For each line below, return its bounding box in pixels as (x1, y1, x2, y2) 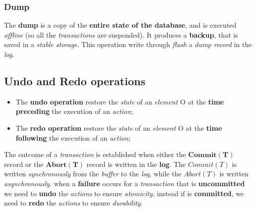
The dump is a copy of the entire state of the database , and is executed (4, 20, 237, 30)
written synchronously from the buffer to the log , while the (4, 168, 182, 179)
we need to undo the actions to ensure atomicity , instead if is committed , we (4, 188, 244, 198)
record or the (4, 158, 44, 169)
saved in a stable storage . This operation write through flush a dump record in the (4, 39, 252, 50)
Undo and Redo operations (4, 73, 145, 88)
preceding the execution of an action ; (15, 106, 133, 116)
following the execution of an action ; (15, 132, 130, 143)
